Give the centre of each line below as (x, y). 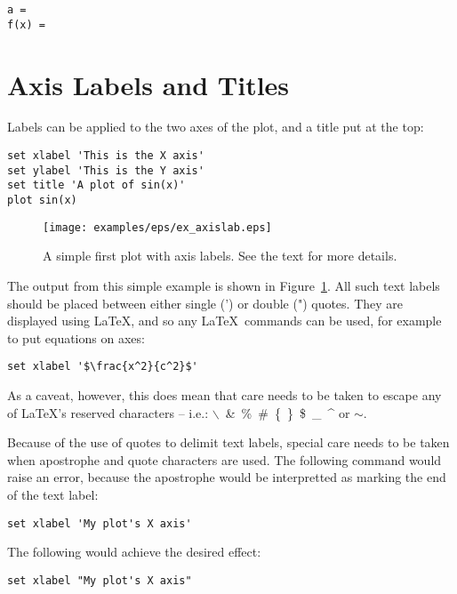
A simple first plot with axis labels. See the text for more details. (220, 256)
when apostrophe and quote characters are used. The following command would (224, 459)
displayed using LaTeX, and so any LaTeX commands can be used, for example (224, 321)
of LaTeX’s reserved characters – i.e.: (108, 412)
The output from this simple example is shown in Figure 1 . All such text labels (224, 285)
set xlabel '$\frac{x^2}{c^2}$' (103, 367)
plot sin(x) (42, 200)
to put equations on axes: (76, 337)
